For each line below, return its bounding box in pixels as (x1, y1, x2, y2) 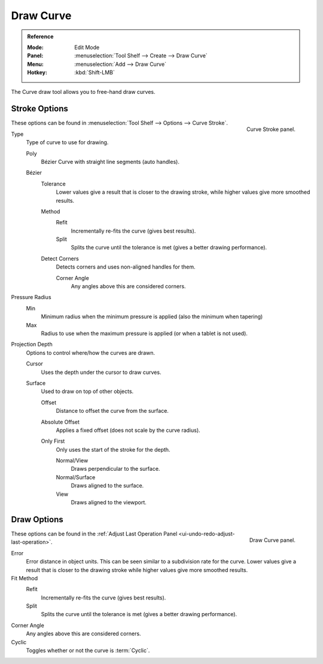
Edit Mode (74, 44, 100, 51)
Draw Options (11, 514, 63, 525)
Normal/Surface (56, 473, 96, 481)
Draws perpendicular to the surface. (71, 465, 160, 473)
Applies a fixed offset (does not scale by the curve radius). (56, 427, 200, 434)
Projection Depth (11, 341, 53, 348)
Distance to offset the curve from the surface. (56, 407, 169, 415)
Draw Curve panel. (249, 536, 295, 544)
